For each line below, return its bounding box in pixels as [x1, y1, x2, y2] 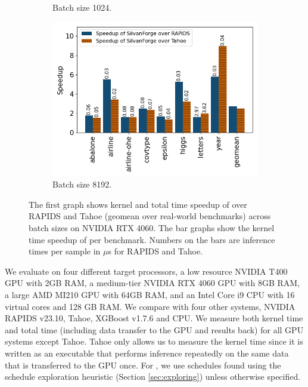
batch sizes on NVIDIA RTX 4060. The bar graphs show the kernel [29, 221, 275, 234]
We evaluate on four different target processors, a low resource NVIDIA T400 [5, 265, 288, 277]
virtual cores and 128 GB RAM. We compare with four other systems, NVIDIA [5, 300, 295, 312]
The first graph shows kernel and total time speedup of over [29, 198, 247, 210]
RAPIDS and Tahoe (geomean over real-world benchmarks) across [29, 210, 271, 222]
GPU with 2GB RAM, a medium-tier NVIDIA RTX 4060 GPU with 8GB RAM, [5, 277, 300, 289]
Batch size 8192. [52, 178, 112, 191]
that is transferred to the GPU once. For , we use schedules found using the [5, 358, 281, 371]
